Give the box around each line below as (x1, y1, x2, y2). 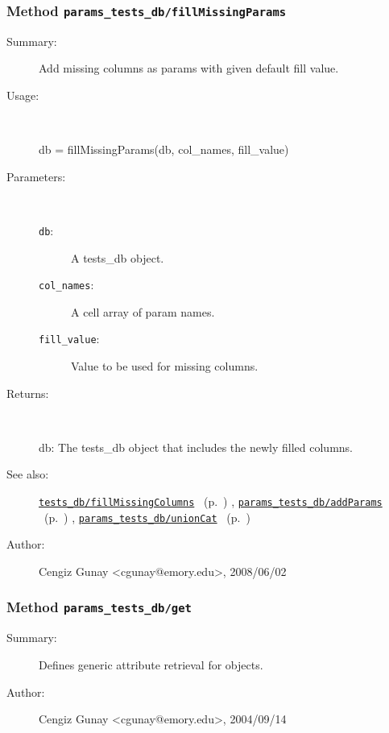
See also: (6, 466, 49, 482)
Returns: (6, 384, 49, 401)
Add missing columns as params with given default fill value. (39, 60, 339, 77)
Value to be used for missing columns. (71, 358, 259, 375)
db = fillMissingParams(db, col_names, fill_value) (39, 141, 289, 158)
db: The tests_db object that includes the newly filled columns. (39, 438, 353, 455)
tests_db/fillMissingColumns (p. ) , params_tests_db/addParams (39, 493, 383, 510)
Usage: (6, 86, 39, 103)
